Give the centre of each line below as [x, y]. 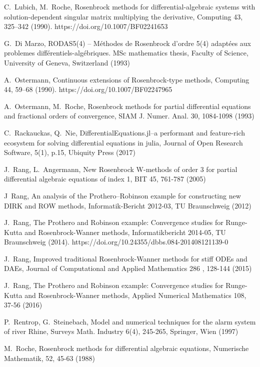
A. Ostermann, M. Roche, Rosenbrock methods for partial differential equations [127, 106]
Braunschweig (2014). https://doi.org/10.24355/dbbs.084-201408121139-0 [116, 242]
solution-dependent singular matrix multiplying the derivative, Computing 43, [123, 16]
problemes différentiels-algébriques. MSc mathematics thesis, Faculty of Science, [126, 53]
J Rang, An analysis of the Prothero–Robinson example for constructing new [122, 195]
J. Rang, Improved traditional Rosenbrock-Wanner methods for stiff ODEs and [126, 258]
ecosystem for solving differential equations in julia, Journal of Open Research [123, 142]
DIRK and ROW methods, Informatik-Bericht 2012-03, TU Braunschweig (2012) [128, 205]
